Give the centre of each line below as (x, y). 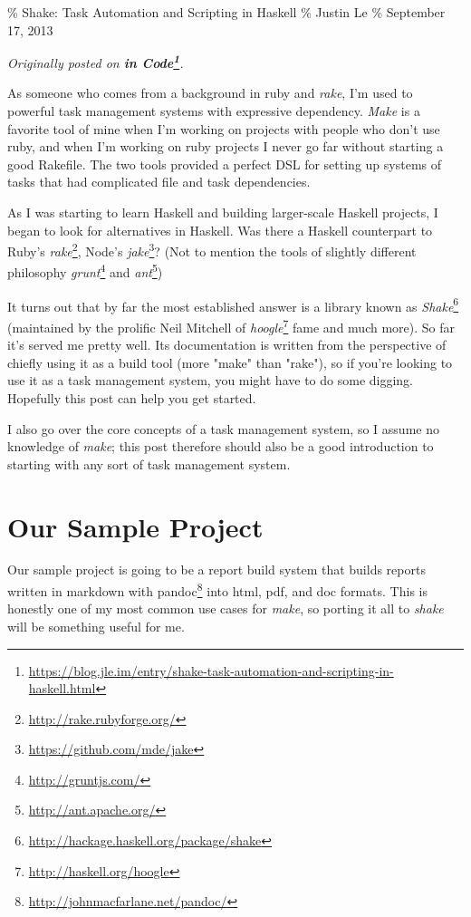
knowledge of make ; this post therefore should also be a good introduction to (221, 446)
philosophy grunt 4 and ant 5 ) (85, 271)
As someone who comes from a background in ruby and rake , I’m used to (210, 93)
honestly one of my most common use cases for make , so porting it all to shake (226, 608)
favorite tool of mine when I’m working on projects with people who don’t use (224, 128)
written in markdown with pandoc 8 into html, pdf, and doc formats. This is (217, 589)
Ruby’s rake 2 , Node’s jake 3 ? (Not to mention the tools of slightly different (212, 250)
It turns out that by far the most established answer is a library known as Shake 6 (233, 304)
